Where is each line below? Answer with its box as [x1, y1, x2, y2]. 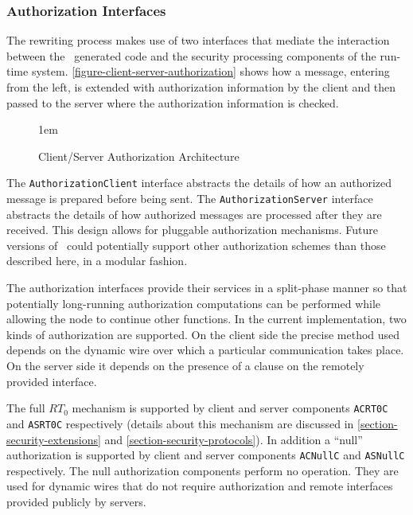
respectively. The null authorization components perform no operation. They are [6, 462, 399, 478]
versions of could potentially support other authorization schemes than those [6, 236, 386, 253]
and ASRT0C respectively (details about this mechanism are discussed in [6, 415, 354, 431]
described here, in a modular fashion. [6, 252, 188, 269]
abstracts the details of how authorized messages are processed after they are [6, 205, 382, 222]
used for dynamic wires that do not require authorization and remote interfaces [6, 478, 393, 494]
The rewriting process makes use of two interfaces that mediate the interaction [6, 32, 390, 49]
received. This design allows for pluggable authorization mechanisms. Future [6, 221, 379, 238]
